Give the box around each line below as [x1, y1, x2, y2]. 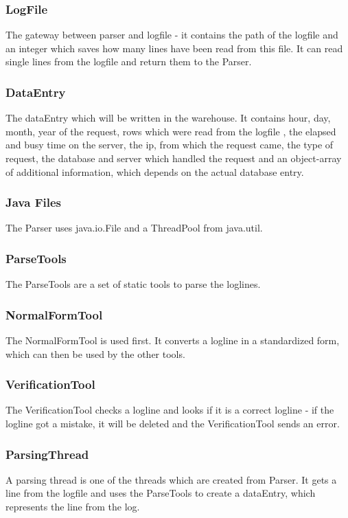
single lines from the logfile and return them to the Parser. [5, 54, 252, 69]
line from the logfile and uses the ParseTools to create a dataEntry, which [5, 486, 316, 500]
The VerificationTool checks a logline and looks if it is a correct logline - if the [5, 403, 334, 417]
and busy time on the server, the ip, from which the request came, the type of [5, 137, 334, 152]
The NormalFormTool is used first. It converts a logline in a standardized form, [5, 333, 340, 348]
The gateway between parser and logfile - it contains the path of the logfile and [5, 27, 338, 42]
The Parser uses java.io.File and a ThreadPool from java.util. [5, 221, 263, 235]
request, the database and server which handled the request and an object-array [5, 151, 342, 165]
